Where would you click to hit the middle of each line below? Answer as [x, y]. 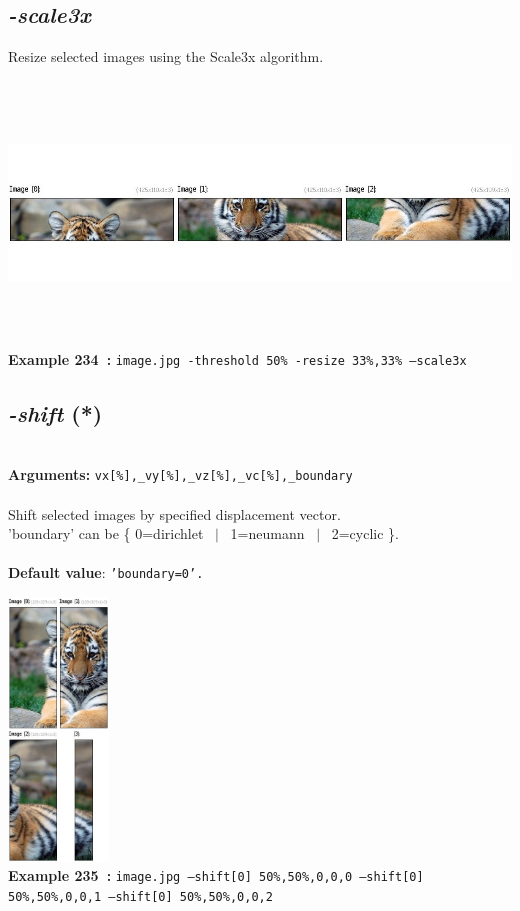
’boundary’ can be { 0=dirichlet [106, 533]
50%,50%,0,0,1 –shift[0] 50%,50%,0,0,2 [140, 896]
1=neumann [267, 533]
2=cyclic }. [365, 533]
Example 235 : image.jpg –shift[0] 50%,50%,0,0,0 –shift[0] [216, 875]
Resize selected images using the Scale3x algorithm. [166, 56]
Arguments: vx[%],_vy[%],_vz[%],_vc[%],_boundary [180, 474]
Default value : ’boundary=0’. [106, 572]
